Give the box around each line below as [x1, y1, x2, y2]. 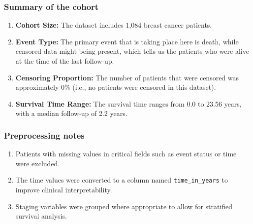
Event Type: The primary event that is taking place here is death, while [15, 36, 239, 46]
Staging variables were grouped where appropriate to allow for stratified [15, 201, 233, 211]
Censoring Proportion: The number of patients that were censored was [15, 72, 239, 82]
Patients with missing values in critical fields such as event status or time [15, 149, 237, 159]
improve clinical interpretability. [15, 185, 112, 195]
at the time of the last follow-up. [15, 56, 114, 66]
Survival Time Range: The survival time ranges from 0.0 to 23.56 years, [15, 98, 242, 109]
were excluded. [15, 158, 60, 168]
